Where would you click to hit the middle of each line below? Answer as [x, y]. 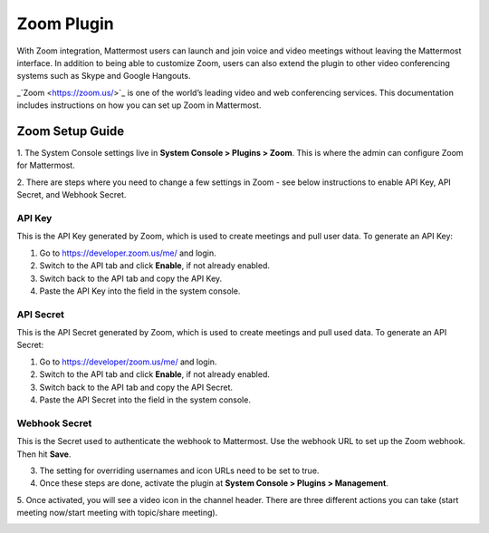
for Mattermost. [46, 165]
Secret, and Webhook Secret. [72, 195]
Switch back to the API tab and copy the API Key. [131, 278]
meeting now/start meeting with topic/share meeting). [117, 513]
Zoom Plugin [65, 24]
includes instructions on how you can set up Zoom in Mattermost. [139, 105]
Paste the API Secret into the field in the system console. [145, 400]
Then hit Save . [44, 454]
